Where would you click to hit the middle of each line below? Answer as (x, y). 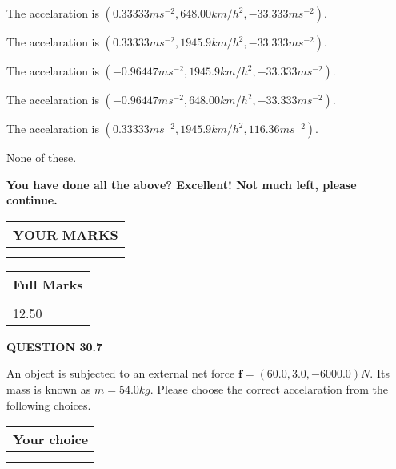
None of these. (42, 157)
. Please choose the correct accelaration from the (269, 388)
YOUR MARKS (66, 234)
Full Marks (48, 284)
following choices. (49, 404)
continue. (32, 200)
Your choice (51, 439)
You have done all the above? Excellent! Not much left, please (182, 184)
